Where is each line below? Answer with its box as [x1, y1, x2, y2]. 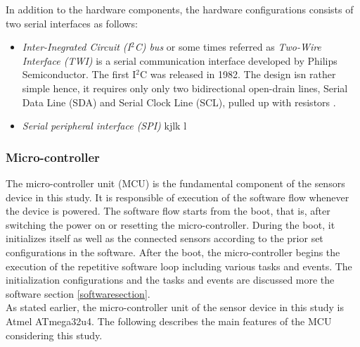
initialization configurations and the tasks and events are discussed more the [6, 272, 335, 287]
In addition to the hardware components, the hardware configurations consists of [6, 2, 354, 16]
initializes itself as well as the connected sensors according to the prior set [6, 231, 323, 246]
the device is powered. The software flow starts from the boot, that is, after [6, 203, 330, 218]
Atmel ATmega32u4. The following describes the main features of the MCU [6, 313, 332, 328]
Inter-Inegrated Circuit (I [22, 39, 131, 54]
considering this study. [6, 327, 103, 342]
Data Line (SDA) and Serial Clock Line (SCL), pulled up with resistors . [22, 94, 336, 109]
